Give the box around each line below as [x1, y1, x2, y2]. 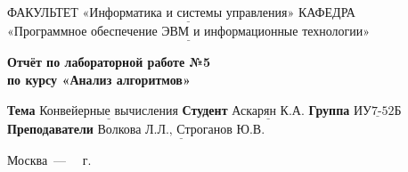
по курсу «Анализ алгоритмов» [7, 70, 191, 89]
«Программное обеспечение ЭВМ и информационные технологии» [7, 26, 371, 39]
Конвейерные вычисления [39, 104, 178, 118]
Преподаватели [7, 119, 94, 137]
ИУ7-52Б [353, 104, 402, 118]
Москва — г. [7, 151, 92, 169]
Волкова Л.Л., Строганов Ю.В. [97, 123, 265, 136]
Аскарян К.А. [232, 104, 305, 118]
